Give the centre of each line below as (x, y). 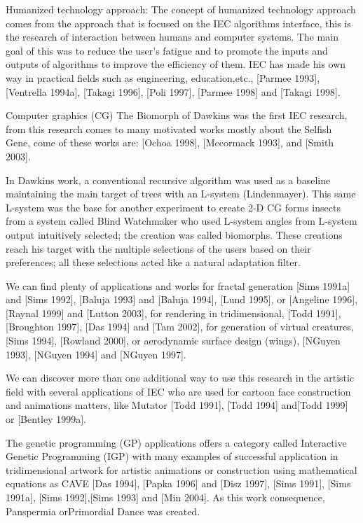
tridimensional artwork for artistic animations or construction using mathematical (181, 469)
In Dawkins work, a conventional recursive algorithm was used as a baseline (168, 180)
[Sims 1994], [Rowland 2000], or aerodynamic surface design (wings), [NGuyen (173, 341)
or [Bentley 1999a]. (46, 419)
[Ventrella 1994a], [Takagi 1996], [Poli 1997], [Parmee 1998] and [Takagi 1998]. (173, 91)
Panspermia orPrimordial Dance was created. (103, 511)
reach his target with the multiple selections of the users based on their (158, 248)
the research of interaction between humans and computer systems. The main (172, 37)
